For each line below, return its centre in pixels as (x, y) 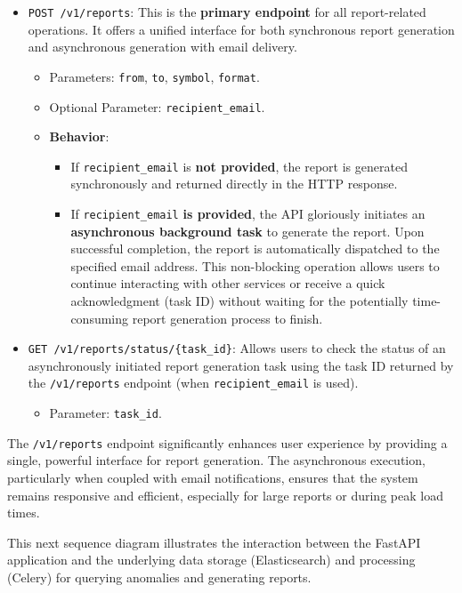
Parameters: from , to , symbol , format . (154, 76)
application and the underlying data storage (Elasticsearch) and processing (211, 560)
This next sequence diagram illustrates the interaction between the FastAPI (214, 542)
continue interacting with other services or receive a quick (228, 283)
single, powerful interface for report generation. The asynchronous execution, (216, 460)
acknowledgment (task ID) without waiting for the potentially (239, 301)
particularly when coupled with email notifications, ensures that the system (213, 478)
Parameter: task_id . (105, 413)
